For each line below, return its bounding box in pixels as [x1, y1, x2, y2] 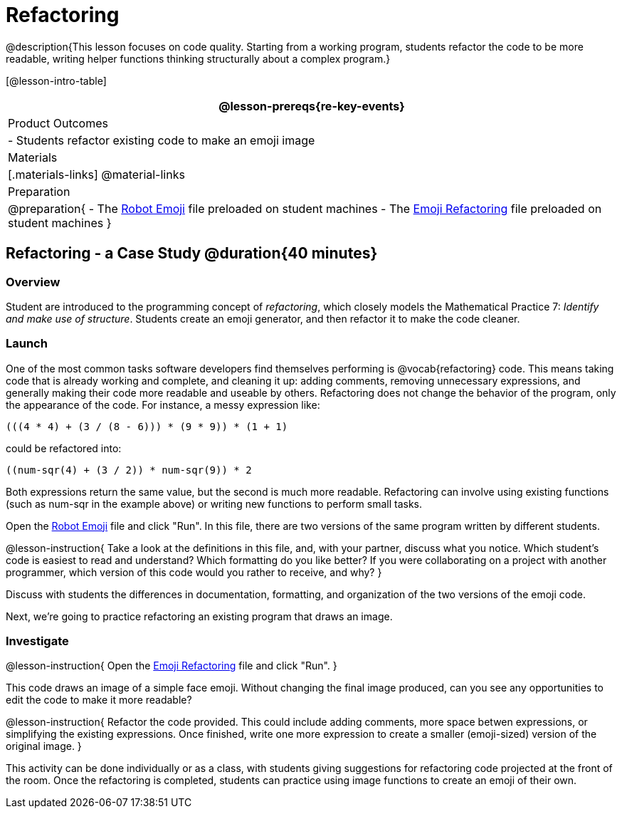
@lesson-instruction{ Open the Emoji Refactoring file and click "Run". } [6, 659, 337, 672]
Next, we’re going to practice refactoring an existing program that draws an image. [6, 610, 393, 622]
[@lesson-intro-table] [6, 74, 107, 87]
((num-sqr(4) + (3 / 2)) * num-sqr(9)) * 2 [6, 464, 252, 476]
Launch [6, 336, 48, 351]
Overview [6, 274, 60, 289]
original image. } [6, 740, 82, 753]
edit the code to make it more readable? [6, 694, 192, 706]
